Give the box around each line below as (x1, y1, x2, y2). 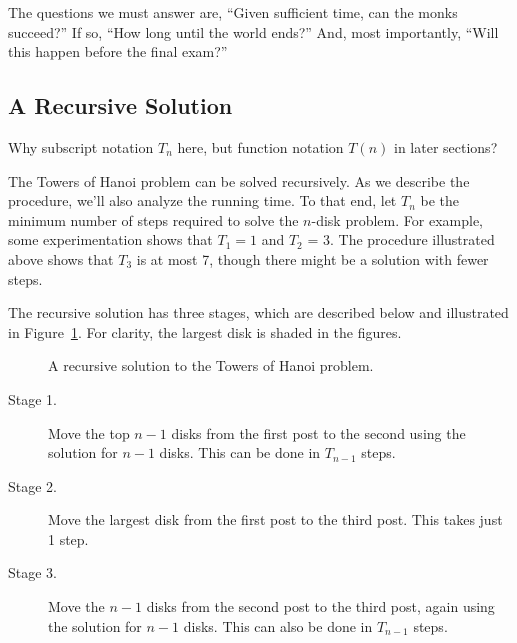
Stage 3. (8, 562, 57, 583)
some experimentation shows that (8, 229, 213, 250)
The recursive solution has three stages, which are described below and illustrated (8, 302, 509, 323)
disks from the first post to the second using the (171, 422, 466, 443)
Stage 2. (8, 475, 57, 496)
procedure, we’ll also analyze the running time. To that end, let (8, 190, 397, 211)
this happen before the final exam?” (8, 41, 228, 62)
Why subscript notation (8, 136, 154, 157)
